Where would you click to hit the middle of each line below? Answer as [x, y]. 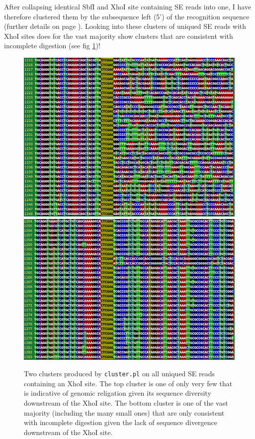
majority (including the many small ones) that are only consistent [124, 412]
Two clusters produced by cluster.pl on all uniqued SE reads [120, 374]
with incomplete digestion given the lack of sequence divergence [121, 422]
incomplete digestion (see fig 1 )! [52, 46]
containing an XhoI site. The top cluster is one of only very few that [128, 383]
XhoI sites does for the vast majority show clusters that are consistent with [119, 36]
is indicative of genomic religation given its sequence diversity [118, 393]
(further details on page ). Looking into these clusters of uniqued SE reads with [125, 26]
